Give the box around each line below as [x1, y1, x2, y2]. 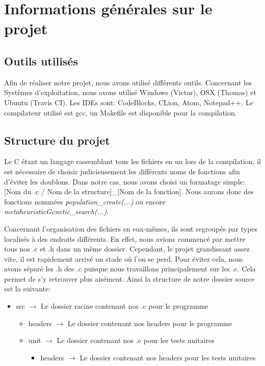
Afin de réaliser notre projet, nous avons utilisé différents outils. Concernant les [4, 77, 252, 87]
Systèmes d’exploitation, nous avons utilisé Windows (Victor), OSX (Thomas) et [4, 87, 256, 98]
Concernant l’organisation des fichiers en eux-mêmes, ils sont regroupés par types [4, 223, 258, 234]
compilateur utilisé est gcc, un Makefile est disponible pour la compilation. [4, 107, 237, 118]
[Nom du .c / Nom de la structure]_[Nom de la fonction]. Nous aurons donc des [4, 186, 254, 197]
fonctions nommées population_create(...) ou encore [4, 196, 166, 207]
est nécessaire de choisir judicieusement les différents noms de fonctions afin [4, 166, 240, 176]
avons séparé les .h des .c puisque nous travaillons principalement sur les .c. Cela [4, 263, 256, 274]
